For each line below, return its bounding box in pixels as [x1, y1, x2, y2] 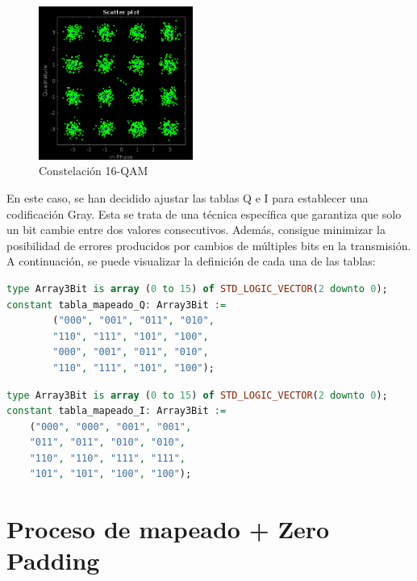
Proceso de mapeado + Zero [6, 512, 330, 545]
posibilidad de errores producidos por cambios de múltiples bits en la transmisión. [6, 236, 411, 253]
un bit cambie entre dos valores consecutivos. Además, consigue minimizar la [6, 221, 386, 238]
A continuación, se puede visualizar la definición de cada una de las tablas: [6, 253, 376, 270]
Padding [6, 544, 100, 577]
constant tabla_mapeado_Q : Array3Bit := [6, 299, 227, 311]
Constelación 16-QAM [39, 162, 148, 179]
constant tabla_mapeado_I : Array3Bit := [6, 405, 227, 417]
